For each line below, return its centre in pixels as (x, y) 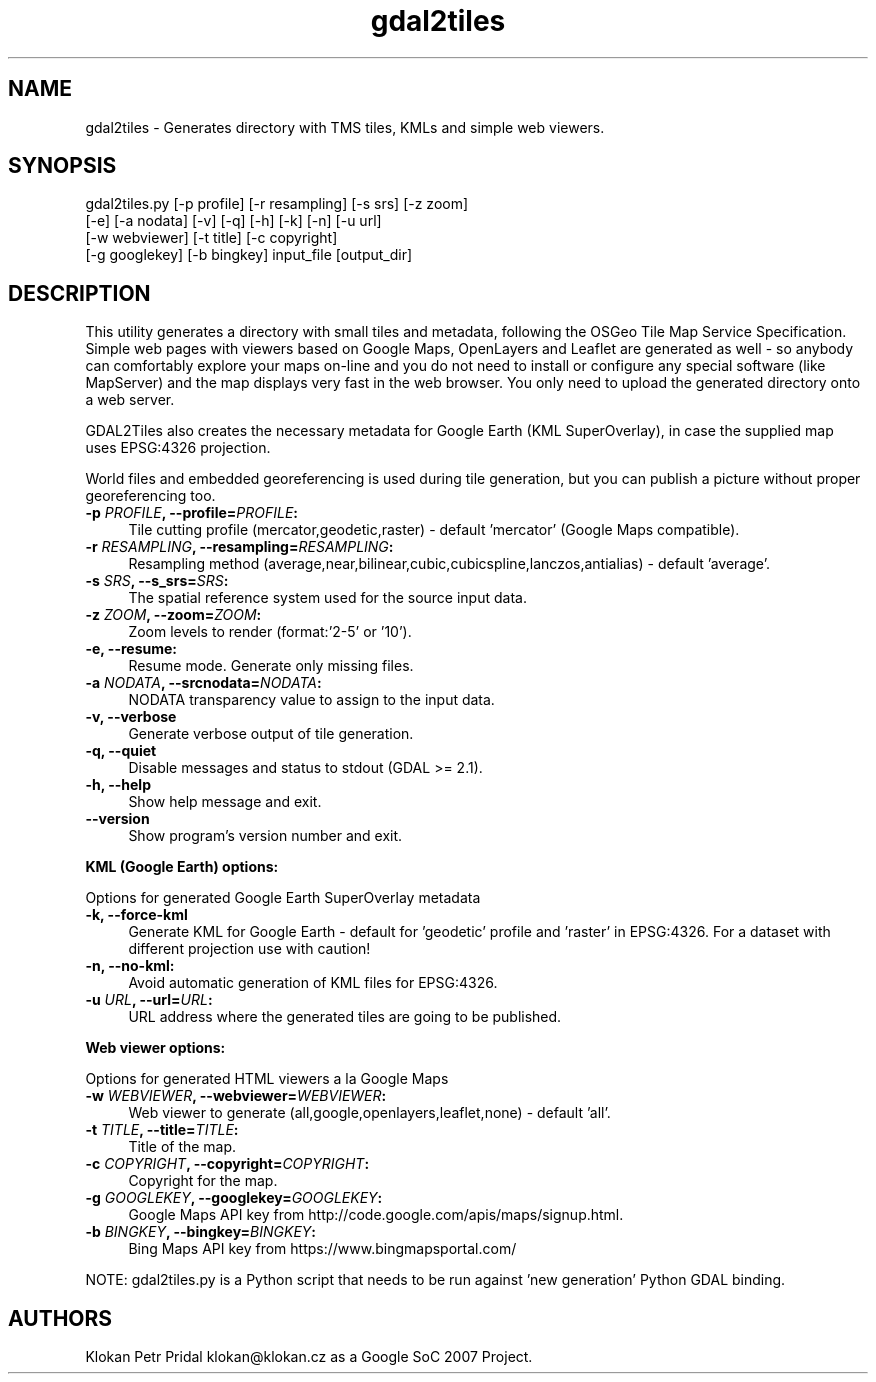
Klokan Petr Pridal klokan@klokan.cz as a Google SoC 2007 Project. (309, 1357)
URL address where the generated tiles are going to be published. (345, 1017)
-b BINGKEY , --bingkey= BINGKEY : (200, 1232)
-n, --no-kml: (130, 966)
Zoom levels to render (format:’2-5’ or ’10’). (270, 632)
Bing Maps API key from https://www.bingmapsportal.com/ (322, 1249)
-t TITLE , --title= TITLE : (162, 1130)
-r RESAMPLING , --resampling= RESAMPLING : (239, 547)
